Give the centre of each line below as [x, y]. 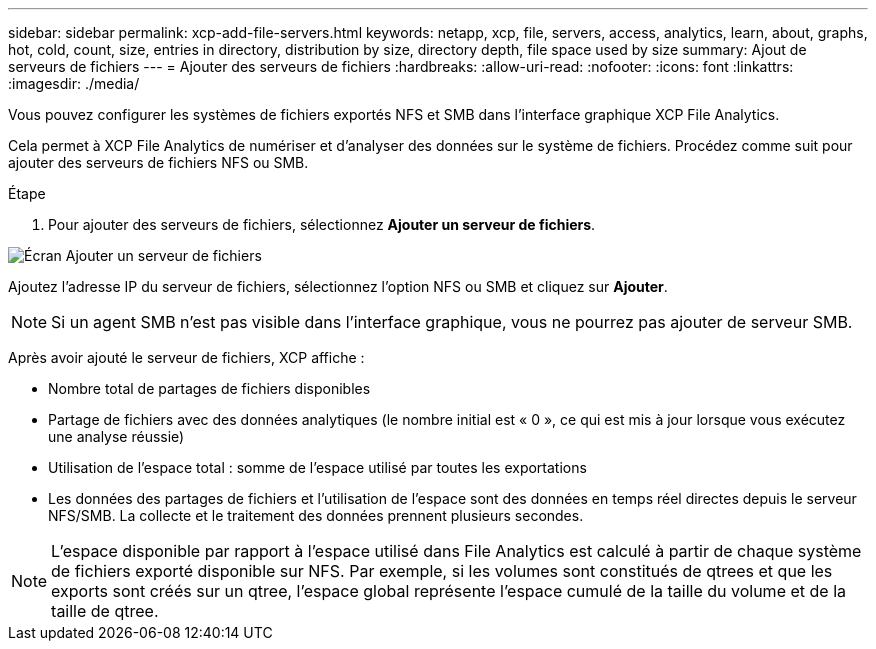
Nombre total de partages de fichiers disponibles [209, 388]
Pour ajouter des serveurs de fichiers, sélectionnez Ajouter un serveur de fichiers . [322, 224]
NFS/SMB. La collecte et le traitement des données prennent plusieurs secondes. [316, 515]
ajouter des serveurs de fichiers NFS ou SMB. [158, 162]
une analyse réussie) [116, 436]
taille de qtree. [105, 611]
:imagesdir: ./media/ [74, 83]
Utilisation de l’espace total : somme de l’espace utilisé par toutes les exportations [317, 467]
